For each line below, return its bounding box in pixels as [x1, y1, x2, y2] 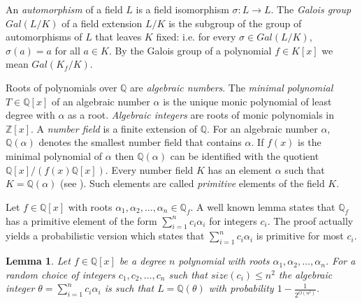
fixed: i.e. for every [156, 29, 236, 44]
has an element [208, 162, 273, 177]
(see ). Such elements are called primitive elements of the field [59, 176, 325, 191]
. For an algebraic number [207, 121, 318, 135]
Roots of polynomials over [6, 80, 117, 94]
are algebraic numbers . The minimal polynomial [130, 80, 333, 94]
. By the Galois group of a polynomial [108, 43, 272, 57]
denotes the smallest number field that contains [38, 135, 242, 149]
